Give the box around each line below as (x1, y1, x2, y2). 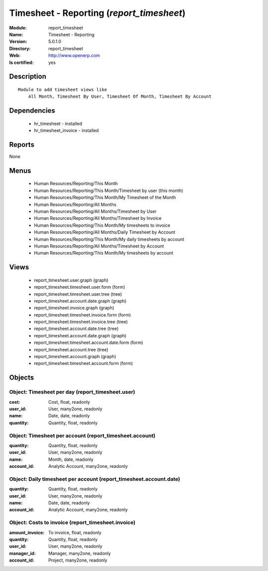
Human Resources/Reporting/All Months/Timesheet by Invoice (34, 215, 162, 221)
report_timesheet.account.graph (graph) (34, 354, 117, 360)
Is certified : (9, 60, 34, 65)
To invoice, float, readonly (48, 529, 102, 535)
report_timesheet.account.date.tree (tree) (34, 325, 119, 332)
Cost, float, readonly (48, 399, 90, 405)
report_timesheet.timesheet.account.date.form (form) (34, 340, 143, 346)
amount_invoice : (9, 529, 45, 535)
